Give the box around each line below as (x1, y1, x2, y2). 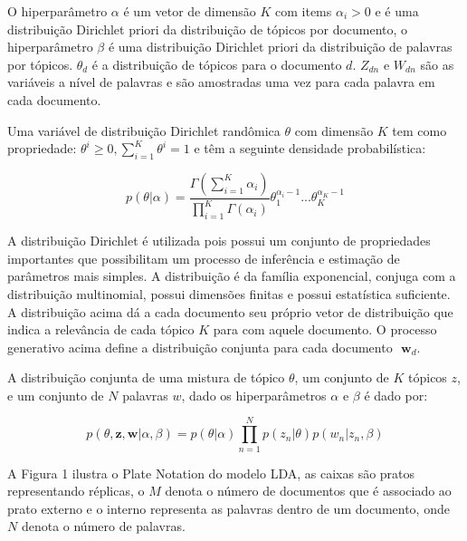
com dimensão (294, 121, 374, 140)
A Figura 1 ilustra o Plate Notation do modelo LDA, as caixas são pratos (7, 463, 415, 482)
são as (420, 54, 454, 73)
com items (275, 2, 332, 20)
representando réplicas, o (7, 481, 145, 500)
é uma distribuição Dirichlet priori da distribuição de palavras (108, 37, 453, 56)
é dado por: (364, 385, 428, 404)
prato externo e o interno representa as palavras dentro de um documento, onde (7, 498, 450, 517)
